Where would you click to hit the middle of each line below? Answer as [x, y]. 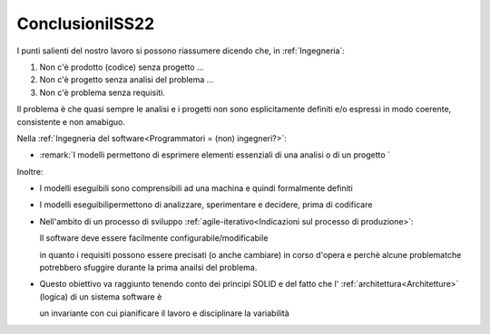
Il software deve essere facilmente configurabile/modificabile [154, 238]
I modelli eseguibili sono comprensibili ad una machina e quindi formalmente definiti [196, 188]
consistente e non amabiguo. [71, 121]
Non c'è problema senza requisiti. [102, 92]
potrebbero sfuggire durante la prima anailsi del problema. [148, 268]
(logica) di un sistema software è [101, 296]
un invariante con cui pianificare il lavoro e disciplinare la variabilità [164, 313]
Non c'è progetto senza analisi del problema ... [127, 80]
